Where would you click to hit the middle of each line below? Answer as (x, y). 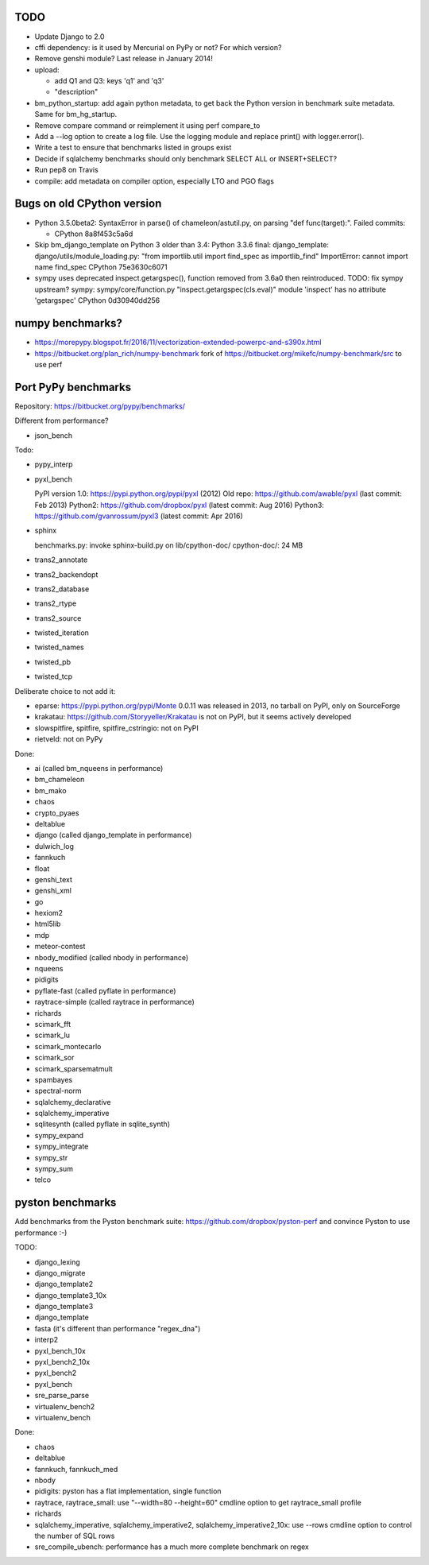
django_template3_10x (71, 1295)
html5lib (48, 924)
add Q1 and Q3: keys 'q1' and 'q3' (109, 81)
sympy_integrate (62, 1147)
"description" (76, 92)
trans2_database (62, 589)
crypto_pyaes (57, 813)
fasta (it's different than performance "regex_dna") (118, 1328)
